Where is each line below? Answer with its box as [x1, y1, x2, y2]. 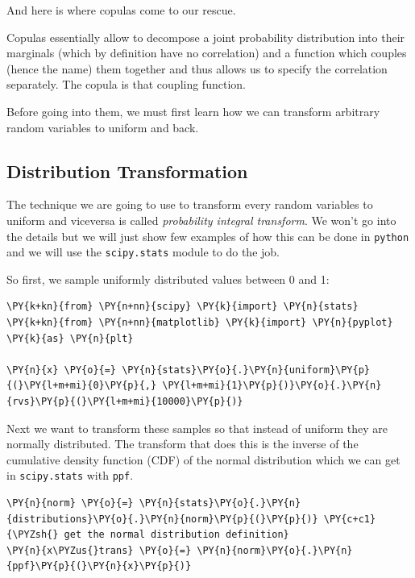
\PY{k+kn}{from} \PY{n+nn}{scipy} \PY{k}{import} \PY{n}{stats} [6, 301, 359, 313]
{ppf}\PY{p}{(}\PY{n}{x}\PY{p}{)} [6, 560, 192, 572]
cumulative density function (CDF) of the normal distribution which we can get [6, 451, 400, 468]
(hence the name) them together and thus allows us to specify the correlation [6, 60, 388, 77]
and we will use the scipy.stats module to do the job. [6, 243, 280, 260]
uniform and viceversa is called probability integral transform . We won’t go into [6, 211, 396, 228]
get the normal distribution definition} [64, 529, 289, 541]
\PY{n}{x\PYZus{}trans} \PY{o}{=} [6, 544, 192, 556]
